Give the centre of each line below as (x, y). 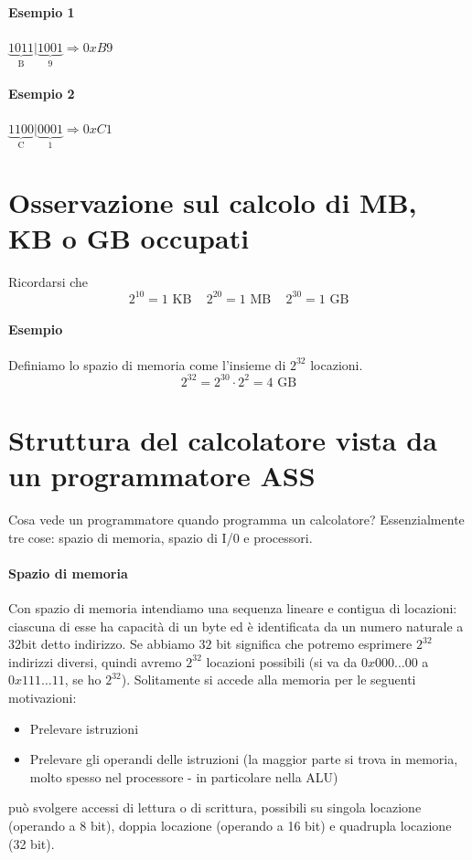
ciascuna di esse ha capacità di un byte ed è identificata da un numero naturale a (236, 626)
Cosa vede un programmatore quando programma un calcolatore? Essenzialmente (236, 520)
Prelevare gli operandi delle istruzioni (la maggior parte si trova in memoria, (244, 759)
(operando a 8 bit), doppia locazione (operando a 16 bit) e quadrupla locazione (230, 825)
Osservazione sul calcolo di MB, (213, 202)
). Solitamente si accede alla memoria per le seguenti (268, 680)
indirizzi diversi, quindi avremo (95, 661)
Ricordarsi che (48, 281)
